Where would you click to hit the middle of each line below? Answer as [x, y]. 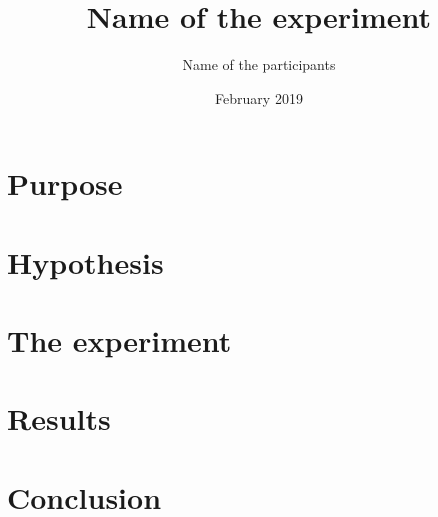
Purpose [65, 183]
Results [59, 418]
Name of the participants [259, 64]
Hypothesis [85, 261]
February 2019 [259, 97]
